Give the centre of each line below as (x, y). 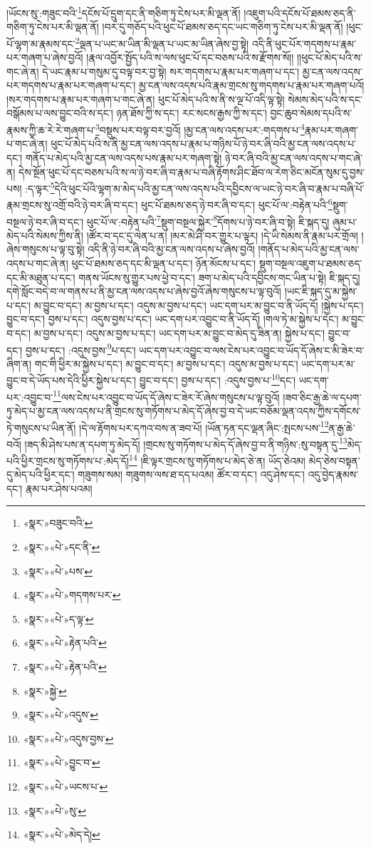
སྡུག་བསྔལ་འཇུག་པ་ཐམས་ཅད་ (310, 263)
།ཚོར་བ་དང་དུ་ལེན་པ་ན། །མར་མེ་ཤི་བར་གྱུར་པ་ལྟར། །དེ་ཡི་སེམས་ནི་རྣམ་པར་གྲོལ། (222, 235)
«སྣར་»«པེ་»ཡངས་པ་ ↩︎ (66, 786)
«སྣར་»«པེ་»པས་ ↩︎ (58, 571)
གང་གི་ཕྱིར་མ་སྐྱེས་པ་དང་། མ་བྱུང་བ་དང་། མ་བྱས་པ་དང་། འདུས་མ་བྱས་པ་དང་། (166, 363)
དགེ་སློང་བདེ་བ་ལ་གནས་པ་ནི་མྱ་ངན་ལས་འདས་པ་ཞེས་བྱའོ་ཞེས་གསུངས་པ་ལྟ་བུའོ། (144, 291)
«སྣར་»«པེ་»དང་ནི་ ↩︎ (62, 547)
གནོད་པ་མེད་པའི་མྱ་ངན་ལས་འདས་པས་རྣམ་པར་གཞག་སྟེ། (124, 157)
